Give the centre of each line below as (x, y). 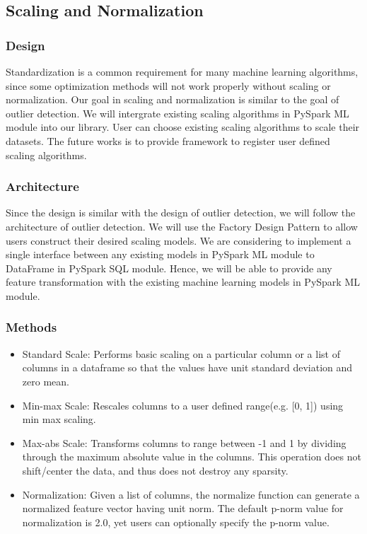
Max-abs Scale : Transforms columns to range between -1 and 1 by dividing (184, 442)
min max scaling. (59, 419)
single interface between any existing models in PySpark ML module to (160, 254)
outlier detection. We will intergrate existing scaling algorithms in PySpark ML (177, 113)
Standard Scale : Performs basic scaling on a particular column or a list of (181, 353)
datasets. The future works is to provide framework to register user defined (168, 140)
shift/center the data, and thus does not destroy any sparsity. (155, 470)
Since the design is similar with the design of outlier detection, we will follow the (181, 213)
